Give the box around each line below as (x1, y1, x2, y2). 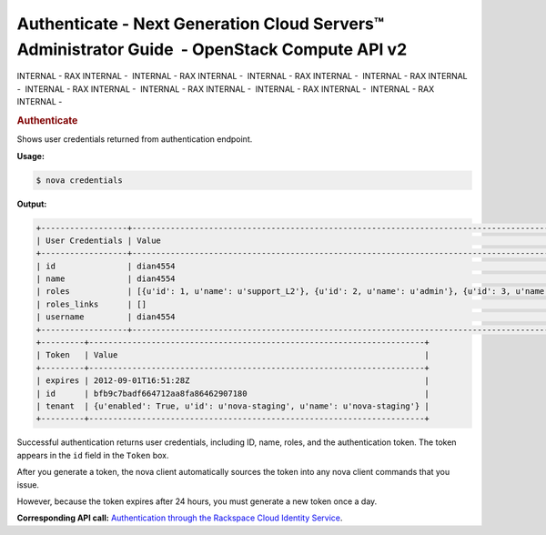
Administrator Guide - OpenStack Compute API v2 (16, 39, 408, 59)
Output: (16, 198, 47, 209)
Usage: (16, 150, 45, 161)
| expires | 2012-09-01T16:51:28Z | (35, 376, 430, 386)
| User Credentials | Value (35, 235, 161, 246)
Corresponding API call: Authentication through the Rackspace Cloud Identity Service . (16, 512, 343, 523)
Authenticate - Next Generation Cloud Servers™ (16, 14, 385, 34)
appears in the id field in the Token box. (16, 449, 169, 460)
